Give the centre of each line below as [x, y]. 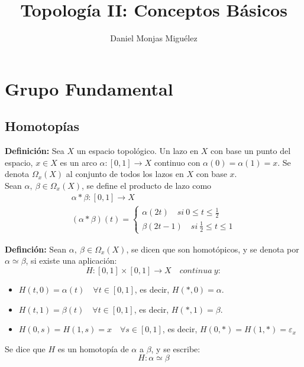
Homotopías [42, 126]
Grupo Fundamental [89, 88]
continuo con [177, 162]
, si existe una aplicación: [71, 260]
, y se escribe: [176, 348]
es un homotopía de [93, 348]
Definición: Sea [35, 151]
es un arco [78, 162]
